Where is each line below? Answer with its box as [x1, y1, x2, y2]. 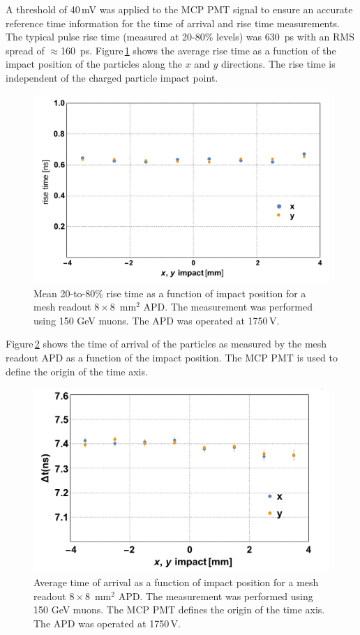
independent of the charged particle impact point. [6, 70, 218, 84]
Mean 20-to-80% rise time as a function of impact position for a [33, 285, 306, 300]
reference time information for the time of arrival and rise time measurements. [6, 15, 340, 30]
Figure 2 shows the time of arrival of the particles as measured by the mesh [6, 336, 327, 351]
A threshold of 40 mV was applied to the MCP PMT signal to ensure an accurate [6, 2, 353, 16]
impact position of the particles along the [6, 57, 182, 71]
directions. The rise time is [221, 57, 336, 71]
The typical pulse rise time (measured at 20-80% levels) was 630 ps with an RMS [6, 29, 354, 44]
